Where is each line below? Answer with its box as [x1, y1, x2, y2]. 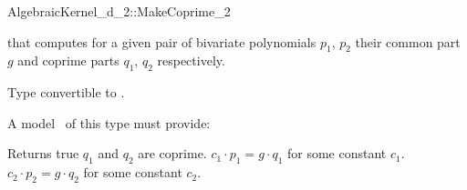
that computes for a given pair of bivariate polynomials [7, 32, 317, 51]
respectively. [157, 51, 225, 70]
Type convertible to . [7, 83, 125, 102]
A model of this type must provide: [7, 113, 211, 132]
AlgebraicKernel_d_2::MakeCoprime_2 [7, 2, 231, 20]
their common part [355, 32, 461, 51]
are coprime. [138, 144, 207, 163]
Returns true [7, 144, 79, 163]
